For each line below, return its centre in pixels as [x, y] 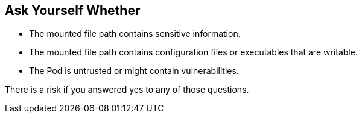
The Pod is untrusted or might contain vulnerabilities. [134, 71]
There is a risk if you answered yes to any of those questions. [127, 90]
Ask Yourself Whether [73, 11]
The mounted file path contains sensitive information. [135, 34]
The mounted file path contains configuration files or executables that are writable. [193, 52]
